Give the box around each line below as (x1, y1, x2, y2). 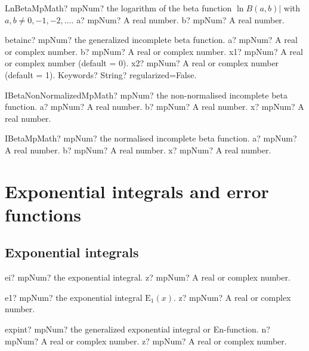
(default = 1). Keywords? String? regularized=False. (5, 68, 197, 81)
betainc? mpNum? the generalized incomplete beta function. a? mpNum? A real (5, 33, 298, 46)
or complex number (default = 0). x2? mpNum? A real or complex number (5, 57, 279, 69)
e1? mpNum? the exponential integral (5, 291, 143, 303)
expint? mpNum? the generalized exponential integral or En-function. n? (5, 323, 270, 335)
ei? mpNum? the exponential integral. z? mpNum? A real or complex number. (5, 271, 291, 284)
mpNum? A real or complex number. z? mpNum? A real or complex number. (5, 334, 287, 347)
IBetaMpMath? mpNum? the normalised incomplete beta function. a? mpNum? (5, 132, 297, 144)
